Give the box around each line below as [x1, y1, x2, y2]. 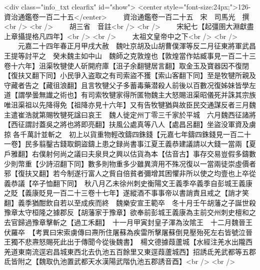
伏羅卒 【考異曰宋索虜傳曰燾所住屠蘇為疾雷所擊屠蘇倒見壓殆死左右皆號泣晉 [4, 226, 252, 237]
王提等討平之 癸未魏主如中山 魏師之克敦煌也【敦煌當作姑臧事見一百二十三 [4, 50, 256, 60]
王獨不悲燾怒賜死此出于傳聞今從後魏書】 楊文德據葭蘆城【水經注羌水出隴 [4, 236, 245, 247]
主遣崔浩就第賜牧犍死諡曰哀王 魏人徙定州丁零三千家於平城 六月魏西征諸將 [4, 109, 256, 119]
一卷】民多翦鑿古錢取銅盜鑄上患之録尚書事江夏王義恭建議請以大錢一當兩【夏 [4, 138, 256, 149]
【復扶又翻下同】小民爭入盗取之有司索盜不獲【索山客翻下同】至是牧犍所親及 [4, 70, 256, 80]
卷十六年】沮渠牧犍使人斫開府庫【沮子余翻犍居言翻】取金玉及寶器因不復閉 [4, 60, 249, 70]
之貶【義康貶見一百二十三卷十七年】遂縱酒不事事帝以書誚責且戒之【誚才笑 [4, 187, 249, 198]
